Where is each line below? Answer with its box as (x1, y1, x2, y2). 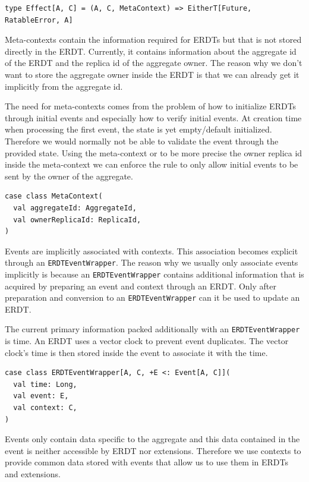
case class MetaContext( (5, 192, 103, 201)
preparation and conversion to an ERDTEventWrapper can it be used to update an (5, 291, 300, 304)
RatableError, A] (5, 15, 73, 24)
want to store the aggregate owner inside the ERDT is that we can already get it (5, 68, 299, 80)
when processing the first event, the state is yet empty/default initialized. (5, 123, 272, 136)
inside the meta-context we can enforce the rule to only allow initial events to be (5, 158, 298, 171)
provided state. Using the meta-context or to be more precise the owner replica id (5, 146, 302, 159)
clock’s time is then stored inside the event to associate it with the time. (5, 346, 268, 358)
